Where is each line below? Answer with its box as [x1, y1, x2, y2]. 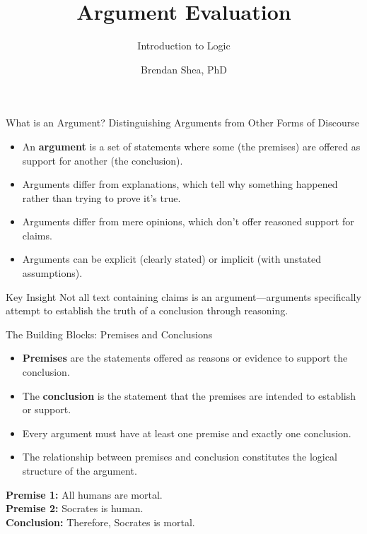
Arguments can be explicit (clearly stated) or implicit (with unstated [22, 251, 322, 266]
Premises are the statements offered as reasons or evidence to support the [22, 350, 348, 365]
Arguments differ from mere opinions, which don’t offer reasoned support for [22, 214, 354, 229]
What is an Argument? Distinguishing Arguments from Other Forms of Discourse [6, 115, 359, 130]
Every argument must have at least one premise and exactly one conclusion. [22, 425, 351, 440]
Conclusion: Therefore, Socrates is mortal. [6, 514, 195, 529]
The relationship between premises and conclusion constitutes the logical [22, 449, 337, 464]
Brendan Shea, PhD [141, 61, 227, 76]
